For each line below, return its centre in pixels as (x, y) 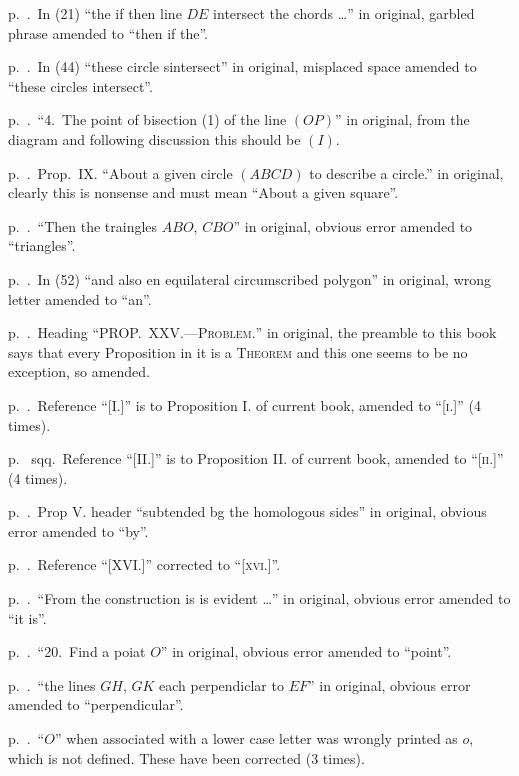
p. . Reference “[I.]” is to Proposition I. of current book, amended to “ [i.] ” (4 (244, 404)
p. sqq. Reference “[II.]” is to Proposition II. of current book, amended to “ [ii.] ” (256, 458)
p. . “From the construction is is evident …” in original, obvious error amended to (259, 598)
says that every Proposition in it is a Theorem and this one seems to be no (238, 351)
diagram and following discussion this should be (154, 138)
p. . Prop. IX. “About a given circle (120, 172)
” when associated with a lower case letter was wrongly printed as (256, 738)
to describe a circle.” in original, (406, 172)
